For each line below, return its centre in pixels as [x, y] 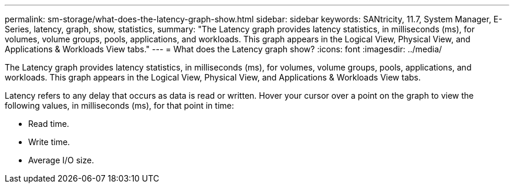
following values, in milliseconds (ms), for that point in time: [119, 105]
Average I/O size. [61, 160]
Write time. [49, 142]
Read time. [49, 124]
